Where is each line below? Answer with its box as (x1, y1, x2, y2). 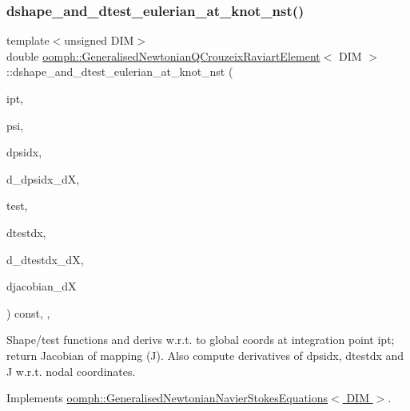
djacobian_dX (6, 278, 77, 294)
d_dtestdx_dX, (6, 251, 84, 267)
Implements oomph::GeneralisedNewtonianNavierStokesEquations (6, 389, 328, 406)
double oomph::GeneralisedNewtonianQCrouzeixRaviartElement (6, 47, 320, 64)
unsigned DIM (64, 32, 134, 49)
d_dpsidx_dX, (6, 170, 80, 187)
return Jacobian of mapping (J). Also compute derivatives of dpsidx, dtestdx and (6, 346, 404, 363)
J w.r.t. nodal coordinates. (6, 362, 136, 379)
